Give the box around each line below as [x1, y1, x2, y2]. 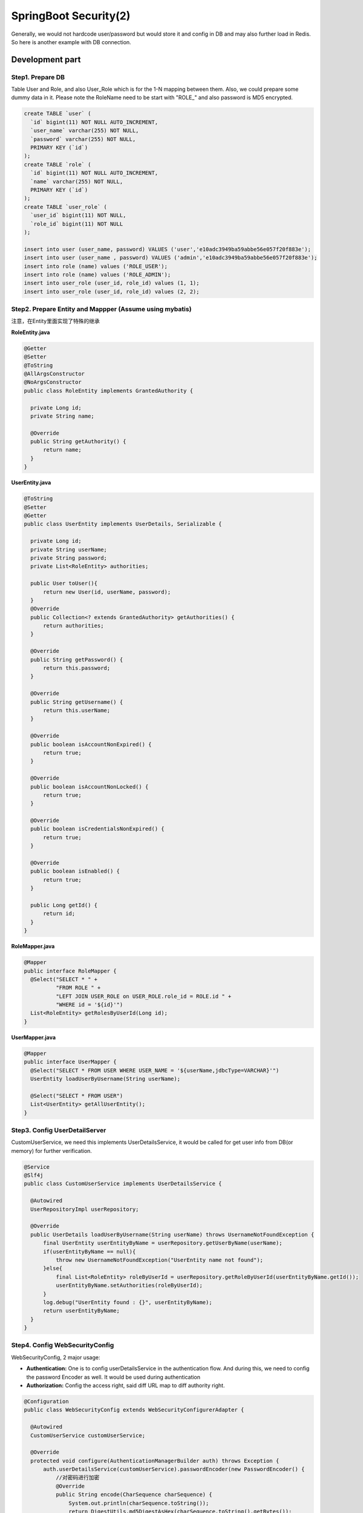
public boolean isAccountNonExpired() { [30, 741, 152, 747]
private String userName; [30, 546, 107, 553]
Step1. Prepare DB [11, 73, 65, 81]
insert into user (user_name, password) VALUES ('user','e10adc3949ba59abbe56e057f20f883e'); [24, 246, 312, 252]
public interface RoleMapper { [24, 967, 117, 974]
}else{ [43, 1265, 63, 1272]
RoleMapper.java [11, 943, 55, 950]
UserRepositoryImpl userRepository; [30, 1206, 139, 1213]
